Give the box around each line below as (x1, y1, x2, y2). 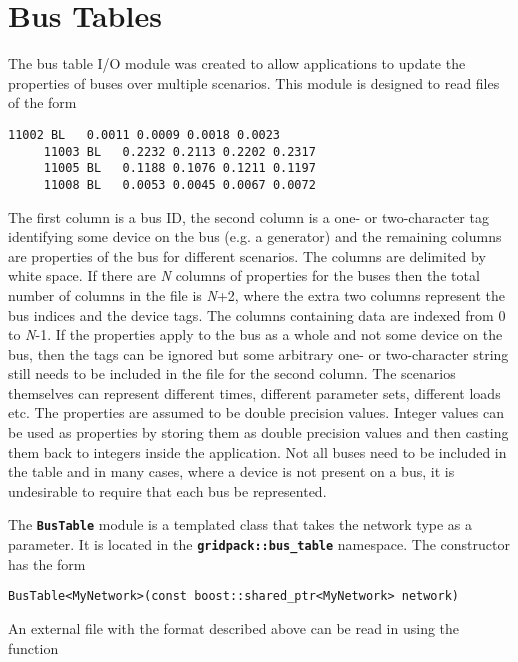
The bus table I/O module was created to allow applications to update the (8, 53, 466, 74)
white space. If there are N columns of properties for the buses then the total (8, 265, 480, 286)
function (8, 637, 59, 658)
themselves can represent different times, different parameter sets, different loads (8, 382, 501, 403)
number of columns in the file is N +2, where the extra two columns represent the (8, 284, 505, 305)
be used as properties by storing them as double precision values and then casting (8, 422, 509, 443)
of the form (8, 92, 77, 113)
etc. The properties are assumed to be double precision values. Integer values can (8, 402, 505, 423)
